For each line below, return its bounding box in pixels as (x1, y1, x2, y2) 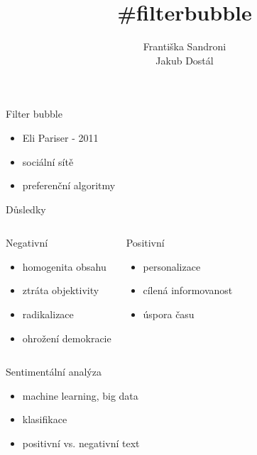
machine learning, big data (22, 388, 138, 403)
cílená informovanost (143, 283, 233, 298)
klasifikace (22, 412, 67, 427)
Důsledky (6, 201, 46, 216)
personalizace (143, 259, 201, 274)
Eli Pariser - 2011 (22, 130, 99, 145)
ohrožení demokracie (22, 330, 111, 345)
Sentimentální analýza (6, 364, 102, 379)
